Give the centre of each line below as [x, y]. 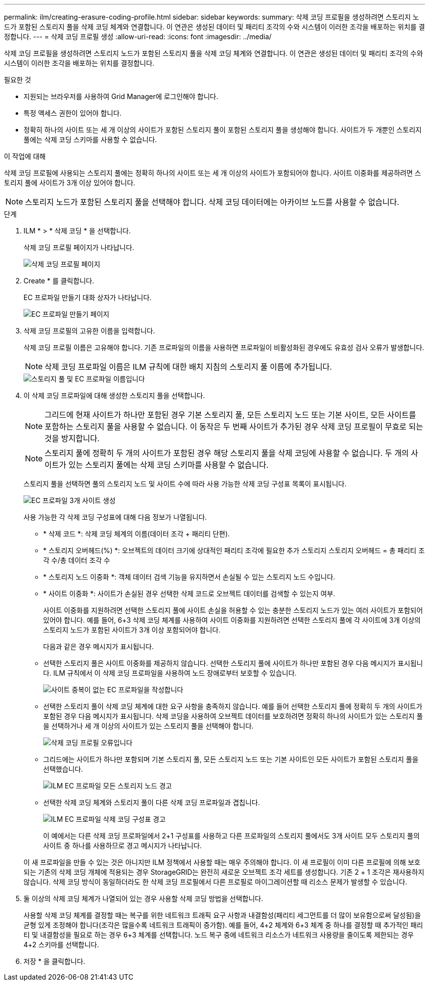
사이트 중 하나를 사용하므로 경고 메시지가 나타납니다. [122, 846]
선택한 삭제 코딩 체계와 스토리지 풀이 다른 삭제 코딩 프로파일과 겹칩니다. [152, 802]
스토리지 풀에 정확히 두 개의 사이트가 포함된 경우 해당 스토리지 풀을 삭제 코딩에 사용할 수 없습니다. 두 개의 [227, 453]
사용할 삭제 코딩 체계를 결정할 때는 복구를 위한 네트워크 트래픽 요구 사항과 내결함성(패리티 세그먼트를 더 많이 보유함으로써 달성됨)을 [222, 915]
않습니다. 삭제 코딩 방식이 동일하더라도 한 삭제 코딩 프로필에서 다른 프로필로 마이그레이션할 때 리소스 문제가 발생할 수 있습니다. [215, 882]
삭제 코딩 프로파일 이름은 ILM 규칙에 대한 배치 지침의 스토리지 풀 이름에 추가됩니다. [188, 367]
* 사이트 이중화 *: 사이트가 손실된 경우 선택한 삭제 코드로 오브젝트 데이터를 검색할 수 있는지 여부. [189, 594]
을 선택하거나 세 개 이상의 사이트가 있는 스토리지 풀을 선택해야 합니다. [148, 726]
